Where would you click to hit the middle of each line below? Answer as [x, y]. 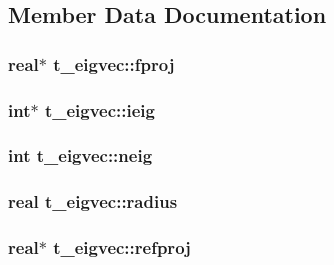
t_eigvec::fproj [114, 63]
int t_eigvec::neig [80, 155]
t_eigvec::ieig [99, 109]
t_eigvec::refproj [122, 247]
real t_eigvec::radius [93, 201]
